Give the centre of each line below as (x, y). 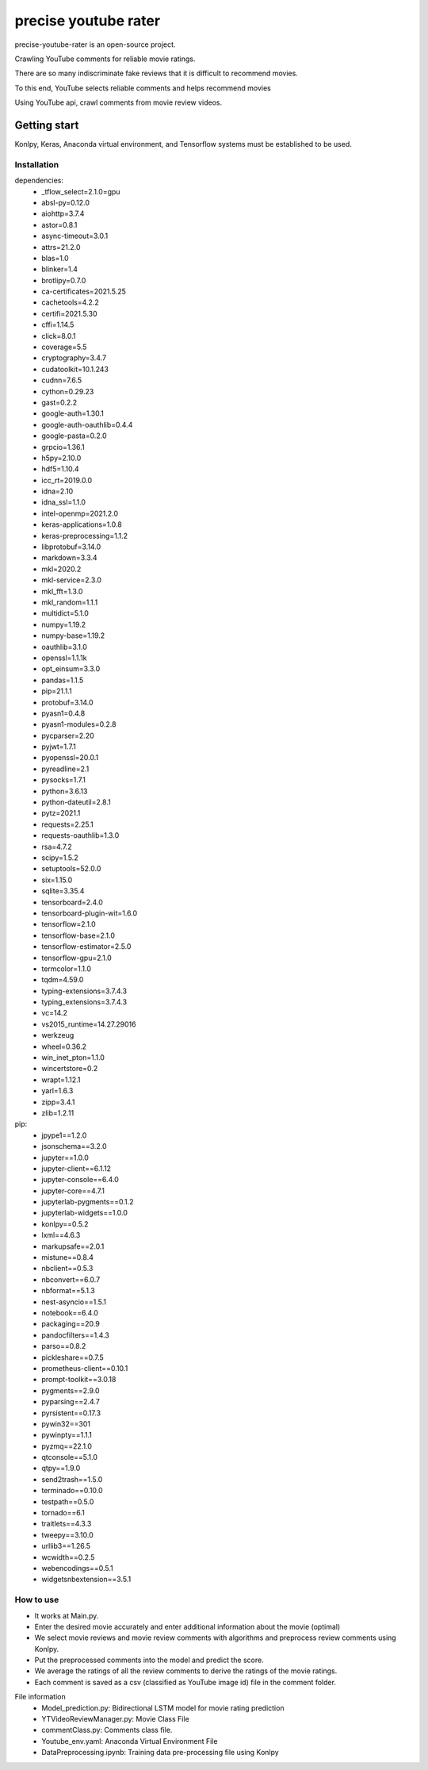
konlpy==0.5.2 (65, 1224)
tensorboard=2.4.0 (72, 902)
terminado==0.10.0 (72, 1491)
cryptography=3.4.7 (74, 358)
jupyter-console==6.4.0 (80, 1180)
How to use (37, 1600)
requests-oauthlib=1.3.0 (80, 835)
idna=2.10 (57, 491)
